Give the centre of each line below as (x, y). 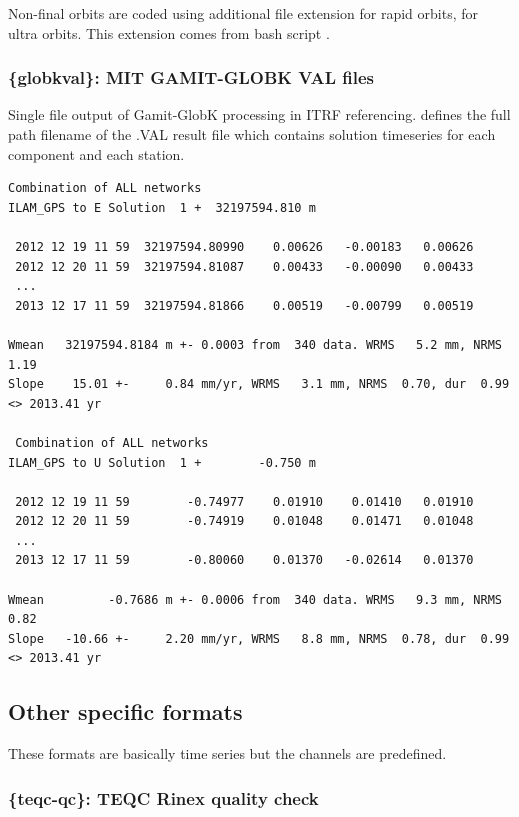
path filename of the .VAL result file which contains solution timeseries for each (252, 134)
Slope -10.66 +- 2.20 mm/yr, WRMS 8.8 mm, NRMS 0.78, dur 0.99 (259, 638)
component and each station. (96, 153)
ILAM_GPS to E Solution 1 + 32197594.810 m (162, 207)
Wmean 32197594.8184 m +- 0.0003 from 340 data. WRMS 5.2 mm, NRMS (255, 344)
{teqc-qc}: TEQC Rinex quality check (163, 797)
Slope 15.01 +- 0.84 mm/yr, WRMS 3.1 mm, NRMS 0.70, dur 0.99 (259, 384)
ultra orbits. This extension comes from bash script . (169, 32)
